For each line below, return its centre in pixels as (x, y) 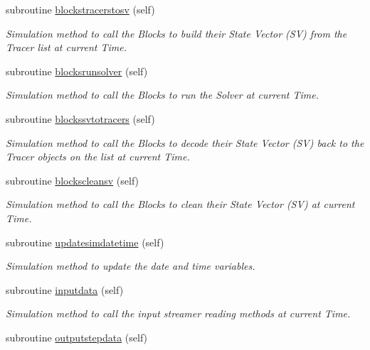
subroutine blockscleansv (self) (73, 180)
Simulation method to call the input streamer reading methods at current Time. (178, 313)
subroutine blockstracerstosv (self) (80, 9)
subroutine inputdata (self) (65, 289)
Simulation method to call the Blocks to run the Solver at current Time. (162, 95)
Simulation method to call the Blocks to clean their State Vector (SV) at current (180, 204)
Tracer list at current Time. (67, 47)
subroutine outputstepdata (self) (77, 337)
